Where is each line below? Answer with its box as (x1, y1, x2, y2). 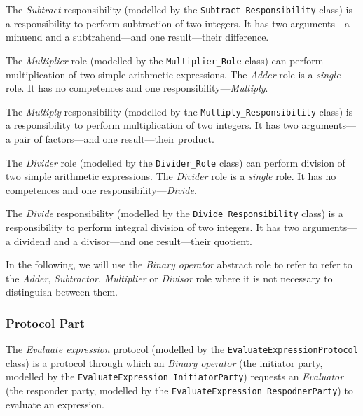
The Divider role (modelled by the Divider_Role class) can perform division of (6, 155, 345, 169)
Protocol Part (6, 314, 85, 331)
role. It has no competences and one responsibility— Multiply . (6, 81, 268, 95)
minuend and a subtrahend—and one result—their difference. (6, 29, 269, 44)
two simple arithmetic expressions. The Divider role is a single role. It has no (6, 169, 336, 183)
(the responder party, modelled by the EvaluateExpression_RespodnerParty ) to (6, 383, 353, 398)
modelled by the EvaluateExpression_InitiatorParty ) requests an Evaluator (6, 369, 344, 384)
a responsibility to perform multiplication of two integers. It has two (6, 118, 299, 132)
